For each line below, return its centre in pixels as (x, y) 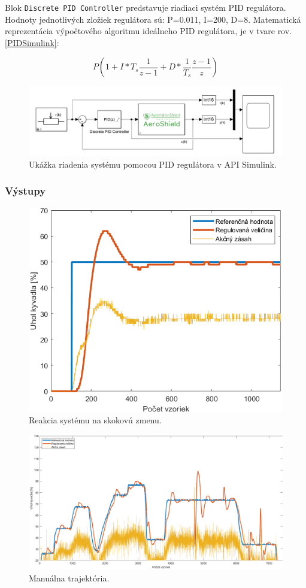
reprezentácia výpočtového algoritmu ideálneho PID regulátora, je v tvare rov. (149, 31)
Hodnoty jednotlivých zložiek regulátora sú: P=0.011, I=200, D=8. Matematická (153, 19)
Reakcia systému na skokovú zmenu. (95, 420)
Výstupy (25, 191)
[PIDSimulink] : (32, 42)
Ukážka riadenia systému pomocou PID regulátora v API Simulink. (153, 164)
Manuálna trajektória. (69, 578)
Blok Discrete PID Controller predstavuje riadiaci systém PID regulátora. (146, 7)
